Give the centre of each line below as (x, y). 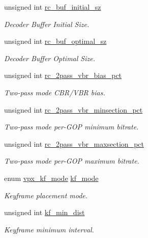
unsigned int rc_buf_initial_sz (53, 7)
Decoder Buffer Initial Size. (47, 24)
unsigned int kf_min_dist (45, 212)
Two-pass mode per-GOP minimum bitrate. (71, 127)
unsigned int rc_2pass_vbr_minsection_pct (73, 109)
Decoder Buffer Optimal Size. (50, 58)
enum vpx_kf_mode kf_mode (51, 178)
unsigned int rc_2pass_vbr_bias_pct (63, 75)
